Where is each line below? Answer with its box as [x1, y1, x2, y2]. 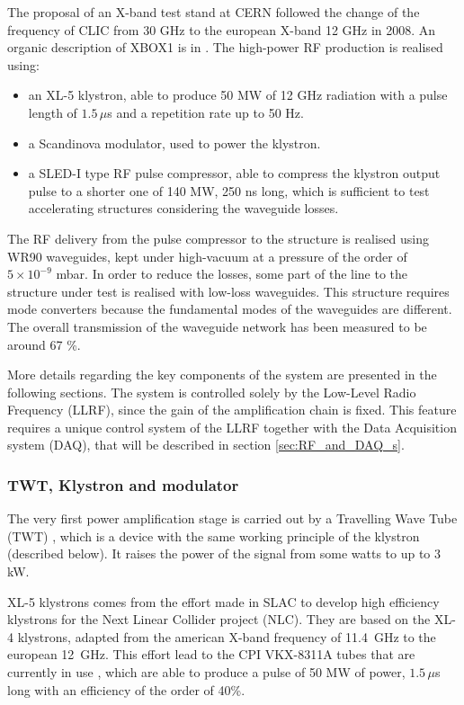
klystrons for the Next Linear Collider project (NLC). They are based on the [7, 610, 431, 629]
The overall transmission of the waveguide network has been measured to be [7, 317, 427, 335]
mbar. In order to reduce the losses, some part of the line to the [56, 264, 408, 283]
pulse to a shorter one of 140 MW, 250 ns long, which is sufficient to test [28, 181, 430, 200]
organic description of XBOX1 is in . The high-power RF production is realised [7, 38, 443, 57]
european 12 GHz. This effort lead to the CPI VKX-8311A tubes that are [7, 645, 415, 664]
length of [28, 103, 77, 121]
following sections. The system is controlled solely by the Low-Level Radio [7, 382, 416, 401]
